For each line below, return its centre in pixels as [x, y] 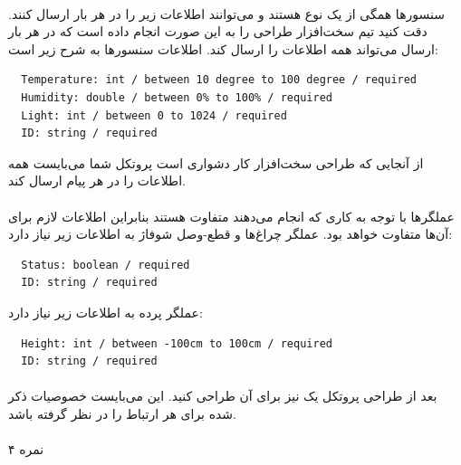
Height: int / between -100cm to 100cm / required [177, 343]
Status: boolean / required [106, 265]
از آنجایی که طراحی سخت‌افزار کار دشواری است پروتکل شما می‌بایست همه [216, 162]
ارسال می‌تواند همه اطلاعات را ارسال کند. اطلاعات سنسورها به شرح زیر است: [223, 48]
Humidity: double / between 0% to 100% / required [177, 97]
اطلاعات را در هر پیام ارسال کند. [97, 180]
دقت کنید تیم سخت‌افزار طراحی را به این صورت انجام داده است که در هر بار [218, 31]
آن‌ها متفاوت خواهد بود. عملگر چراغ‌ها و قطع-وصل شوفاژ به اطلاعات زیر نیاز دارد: [230, 234]
